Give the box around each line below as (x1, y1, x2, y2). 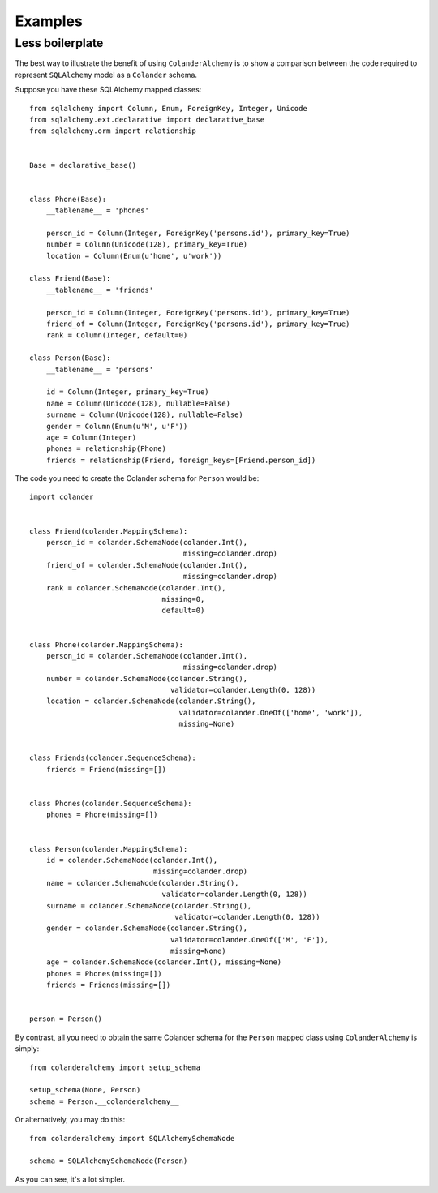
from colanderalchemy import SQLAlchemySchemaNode (29, 1134, 235, 1143)
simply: (15, 1044, 40, 1054)
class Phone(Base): (29, 195, 107, 204)
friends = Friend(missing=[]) (45, 765, 166, 774)
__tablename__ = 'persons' (45, 365, 154, 374)
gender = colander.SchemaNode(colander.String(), (45, 924, 247, 933)
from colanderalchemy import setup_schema (29, 1062, 201, 1072)
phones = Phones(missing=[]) (45, 969, 162, 978)
